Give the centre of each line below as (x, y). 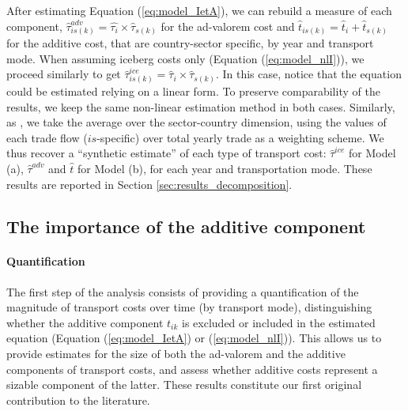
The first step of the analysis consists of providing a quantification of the (183, 291)
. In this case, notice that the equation (308, 74)
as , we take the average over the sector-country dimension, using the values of (196, 122)
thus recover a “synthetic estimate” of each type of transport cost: (166, 153)
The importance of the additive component (186, 226)
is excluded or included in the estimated (279, 322)
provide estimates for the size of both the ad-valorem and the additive (176, 354)
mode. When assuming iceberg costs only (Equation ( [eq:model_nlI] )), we (185, 58)
